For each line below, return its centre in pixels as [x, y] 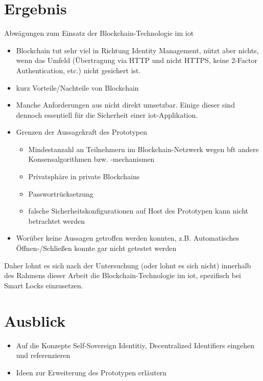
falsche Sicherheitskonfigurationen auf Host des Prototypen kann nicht [138, 211]
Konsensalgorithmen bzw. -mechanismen [91, 159]
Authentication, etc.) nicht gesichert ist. [78, 70]
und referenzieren [43, 355]
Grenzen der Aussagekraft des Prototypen [81, 132]
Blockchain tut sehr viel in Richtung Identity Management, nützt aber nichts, [137, 50]
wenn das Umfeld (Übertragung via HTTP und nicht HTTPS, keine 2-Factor [137, 60]
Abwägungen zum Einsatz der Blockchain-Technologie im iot [99, 33]
